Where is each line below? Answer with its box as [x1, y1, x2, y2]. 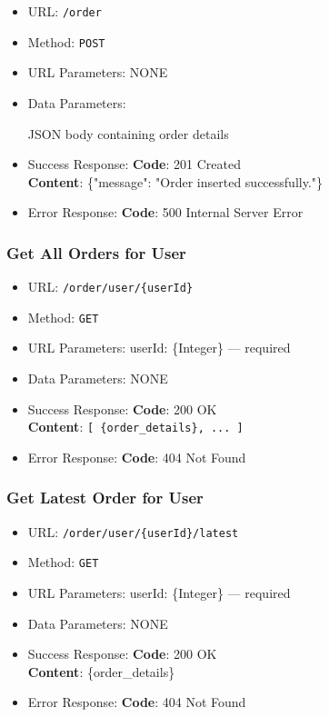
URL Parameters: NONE [27, 63, 168, 82]
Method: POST [27, 32, 105, 51]
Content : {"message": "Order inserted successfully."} [27, 172, 324, 191]
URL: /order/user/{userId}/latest [27, 522, 239, 541]
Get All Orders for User [6, 241, 186, 264]
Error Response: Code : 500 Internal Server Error [27, 203, 304, 222]
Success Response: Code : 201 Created [27, 154, 241, 174]
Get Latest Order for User [6, 486, 204, 509]
